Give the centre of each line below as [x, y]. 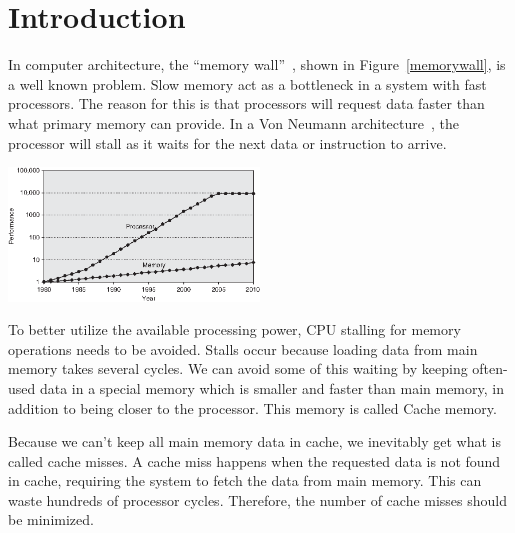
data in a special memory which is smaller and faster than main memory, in [271, 387]
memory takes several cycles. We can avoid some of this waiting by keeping [238, 368]
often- [490, 368]
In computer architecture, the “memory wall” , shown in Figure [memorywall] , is [257, 64]
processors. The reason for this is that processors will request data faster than [246, 103]
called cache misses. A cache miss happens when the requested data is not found [254, 460]
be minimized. [51, 519]
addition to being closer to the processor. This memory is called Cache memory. [252, 407]
